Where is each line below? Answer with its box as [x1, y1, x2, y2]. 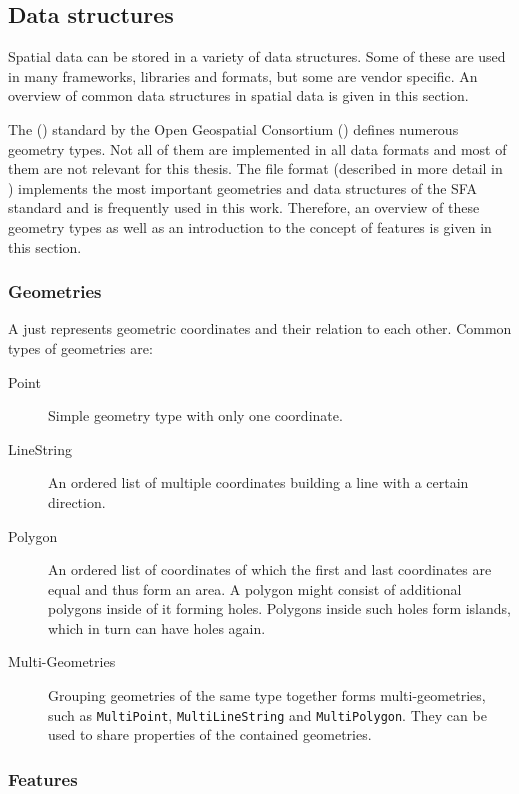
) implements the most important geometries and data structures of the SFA [8, 177, 477, 198]
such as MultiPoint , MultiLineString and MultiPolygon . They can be [48, 704, 487, 725]
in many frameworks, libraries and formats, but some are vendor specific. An [8, 65, 478, 86]
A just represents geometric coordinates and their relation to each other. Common [8, 318, 512, 339]
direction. [48, 491, 106, 512]
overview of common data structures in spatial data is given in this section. [8, 85, 469, 106]
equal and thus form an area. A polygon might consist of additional [48, 578, 462, 599]
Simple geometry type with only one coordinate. [48, 405, 343, 426]
